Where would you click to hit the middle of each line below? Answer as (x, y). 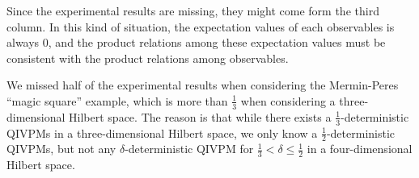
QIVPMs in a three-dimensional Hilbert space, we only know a (162, 132)
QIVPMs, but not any (61, 149)
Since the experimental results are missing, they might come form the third (193, 10)
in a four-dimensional (360, 149)
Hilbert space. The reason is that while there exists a (200, 116)
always (23, 42)
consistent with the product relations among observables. (148, 58)
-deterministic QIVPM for (189, 149)
